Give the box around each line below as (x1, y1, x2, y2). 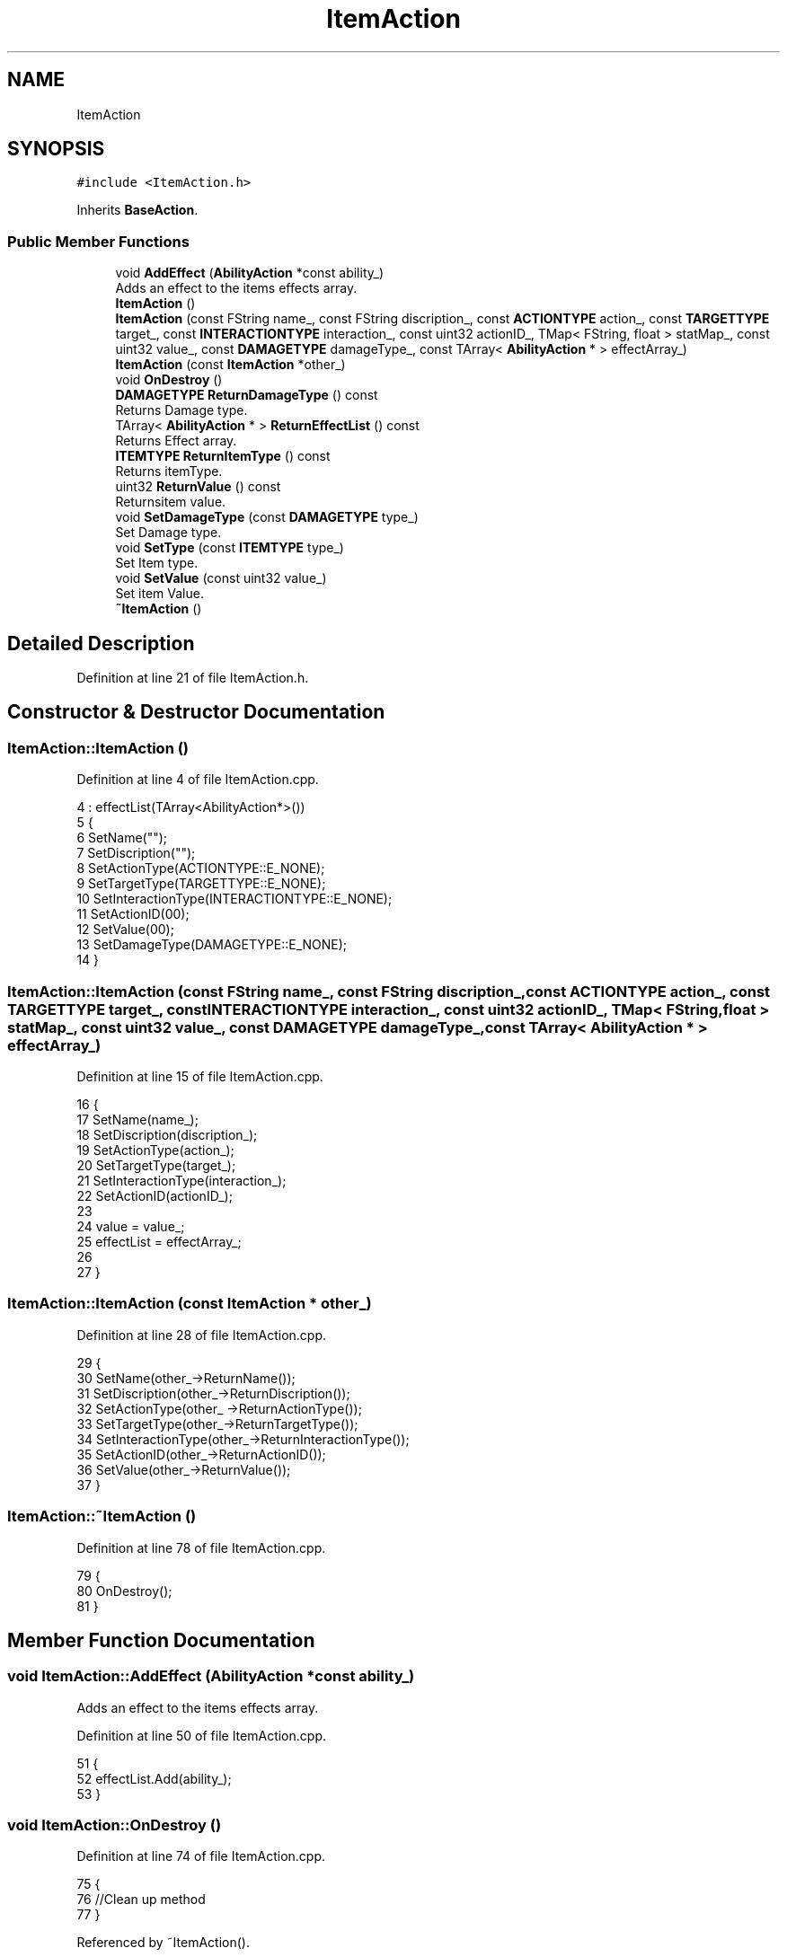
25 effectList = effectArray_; (76, 1234, 242, 1249)
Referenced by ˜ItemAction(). (76, 1935, 250, 1951)
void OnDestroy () (115, 372, 223, 388)
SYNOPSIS (7, 137, 105, 161)
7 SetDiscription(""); (76, 845, 196, 861)
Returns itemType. (115, 463, 223, 480)
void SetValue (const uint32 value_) (115, 570, 327, 586)
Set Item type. (115, 555, 199, 571)
